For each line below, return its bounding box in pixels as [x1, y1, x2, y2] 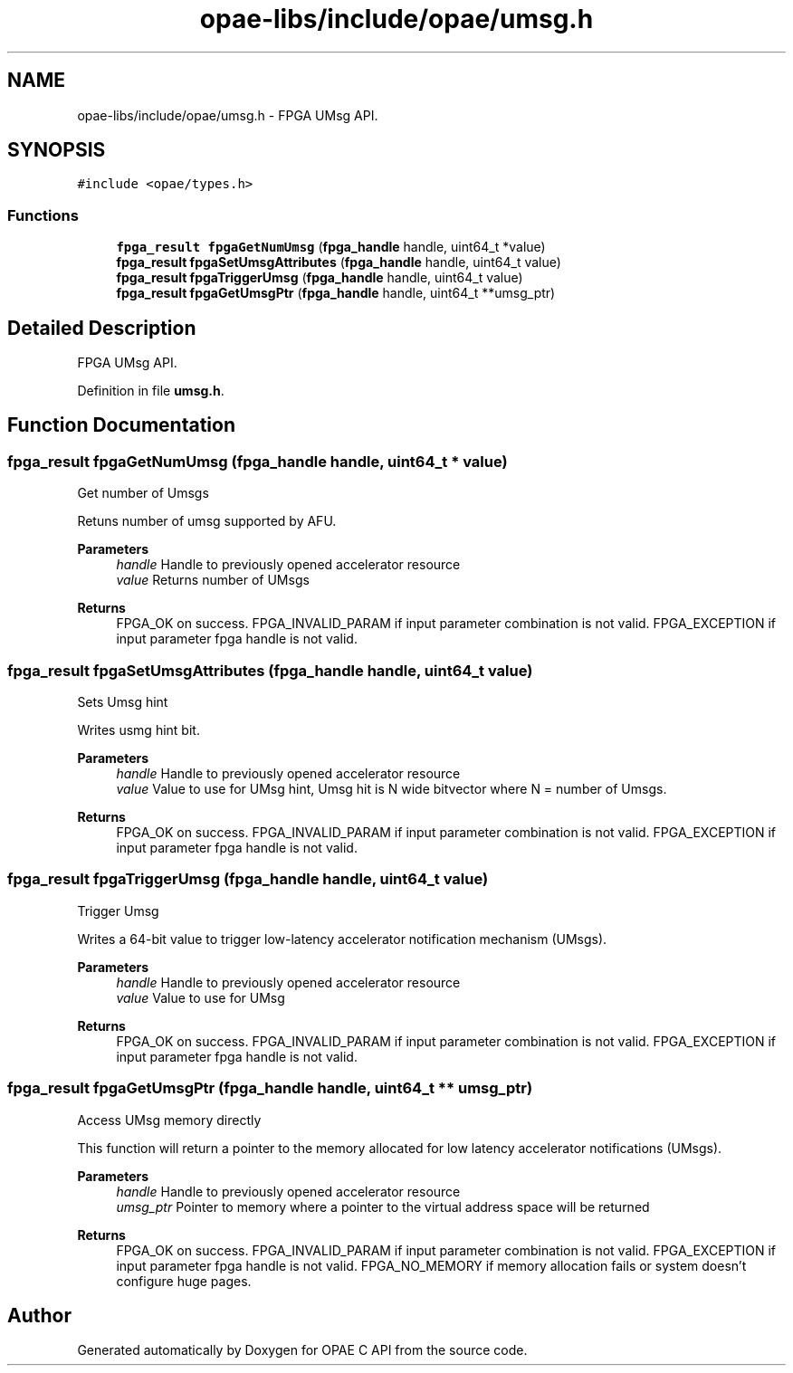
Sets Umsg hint [77, 694, 168, 710]
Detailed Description [7, 316, 196, 339]
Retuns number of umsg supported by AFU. [77, 513, 337, 529]
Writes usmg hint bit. [77, 722, 200, 738]
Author [7, 1303, 72, 1327]
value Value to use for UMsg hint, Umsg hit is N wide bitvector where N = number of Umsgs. [116, 781, 667, 796]
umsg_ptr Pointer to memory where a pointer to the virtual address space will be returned [116, 1198, 650, 1215]
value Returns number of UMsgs [116, 572, 310, 588]
